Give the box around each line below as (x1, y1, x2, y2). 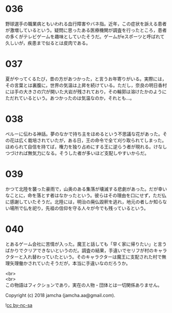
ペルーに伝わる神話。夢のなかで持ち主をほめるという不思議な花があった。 (5, 131, 163, 137)
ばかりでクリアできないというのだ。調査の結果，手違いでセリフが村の (5, 247, 154, 254)
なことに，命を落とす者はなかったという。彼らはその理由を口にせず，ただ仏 (5, 192, 167, 198)
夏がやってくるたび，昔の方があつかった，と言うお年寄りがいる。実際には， (5, 75, 167, 82)
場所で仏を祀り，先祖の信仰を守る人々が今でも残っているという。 (9, 205, 149, 211)
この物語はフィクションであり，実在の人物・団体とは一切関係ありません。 (5, 282, 163, 288)
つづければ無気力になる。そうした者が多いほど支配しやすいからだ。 (5, 150, 149, 156)
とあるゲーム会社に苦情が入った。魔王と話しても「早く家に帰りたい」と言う (5, 241, 167, 247)
